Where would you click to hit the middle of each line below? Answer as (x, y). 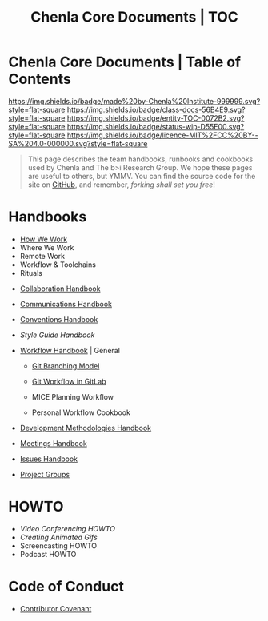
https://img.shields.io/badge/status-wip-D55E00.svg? (156, 126)
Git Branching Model (66, 366)
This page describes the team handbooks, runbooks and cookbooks (140, 159)
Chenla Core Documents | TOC (134, 17)
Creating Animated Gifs (58, 537)
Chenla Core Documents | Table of (125, 62)
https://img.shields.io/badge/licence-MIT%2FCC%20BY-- (162, 135)
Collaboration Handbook (60, 289)
